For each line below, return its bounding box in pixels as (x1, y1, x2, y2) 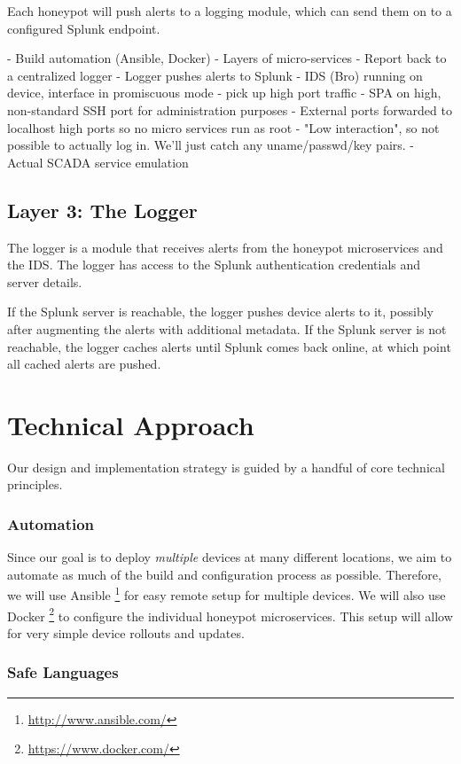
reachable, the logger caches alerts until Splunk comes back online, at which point (7, 337, 451, 355)
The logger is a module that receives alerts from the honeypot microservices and (7, 238, 443, 256)
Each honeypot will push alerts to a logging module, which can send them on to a (7, 2, 452, 19)
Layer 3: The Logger (7, 196, 198, 223)
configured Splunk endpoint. (7, 19, 160, 37)
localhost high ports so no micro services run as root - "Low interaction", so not (7, 118, 440, 136)
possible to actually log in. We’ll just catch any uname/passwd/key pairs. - (7, 136, 415, 154)
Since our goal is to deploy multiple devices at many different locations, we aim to (7, 548, 452, 566)
